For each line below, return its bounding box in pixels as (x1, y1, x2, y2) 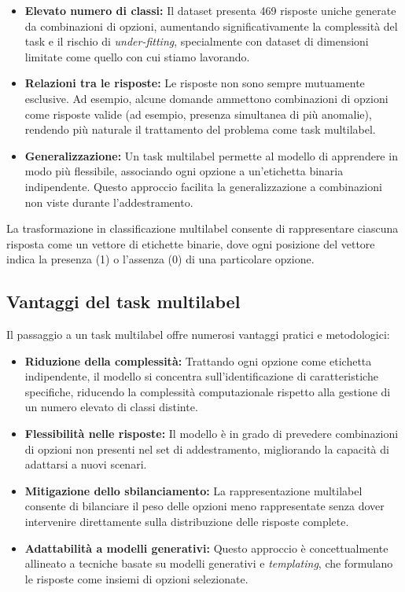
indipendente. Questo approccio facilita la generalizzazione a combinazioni (24, 178, 382, 194)
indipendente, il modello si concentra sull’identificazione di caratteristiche (24, 368, 378, 384)
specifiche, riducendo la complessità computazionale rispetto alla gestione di (24, 383, 391, 399)
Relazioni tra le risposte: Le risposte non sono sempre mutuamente (24, 75, 365, 91)
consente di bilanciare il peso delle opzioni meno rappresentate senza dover (24, 498, 385, 514)
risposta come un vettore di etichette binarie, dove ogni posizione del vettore (6, 235, 375, 252)
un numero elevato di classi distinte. (24, 399, 198, 415)
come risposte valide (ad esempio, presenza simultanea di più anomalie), (24, 105, 372, 122)
